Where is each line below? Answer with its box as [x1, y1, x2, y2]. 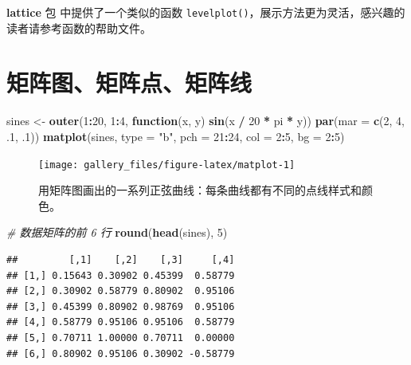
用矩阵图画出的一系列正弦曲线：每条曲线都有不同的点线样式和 [38, 182, 362, 198]
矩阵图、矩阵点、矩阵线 [6, 66, 252, 99]
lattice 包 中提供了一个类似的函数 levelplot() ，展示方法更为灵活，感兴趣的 [6, 4, 405, 20]
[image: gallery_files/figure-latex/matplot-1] [38, 159, 296, 171]
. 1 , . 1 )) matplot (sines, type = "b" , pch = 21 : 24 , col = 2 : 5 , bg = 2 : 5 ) [6, 128, 345, 144]
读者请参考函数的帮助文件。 [6, 19, 151, 36]
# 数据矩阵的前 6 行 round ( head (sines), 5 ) [6, 224, 228, 241]
